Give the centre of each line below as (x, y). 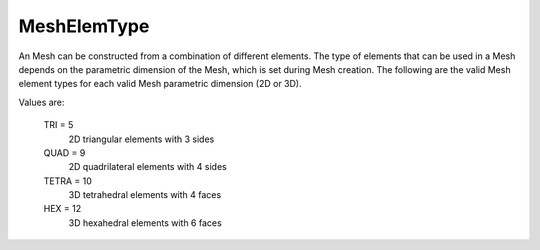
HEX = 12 (62, 209)
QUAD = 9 (64, 152)
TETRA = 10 (67, 181)
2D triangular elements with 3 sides (141, 139)
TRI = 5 (58, 125)
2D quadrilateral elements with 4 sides (147, 167)
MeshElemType (84, 26)
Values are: (41, 102)
